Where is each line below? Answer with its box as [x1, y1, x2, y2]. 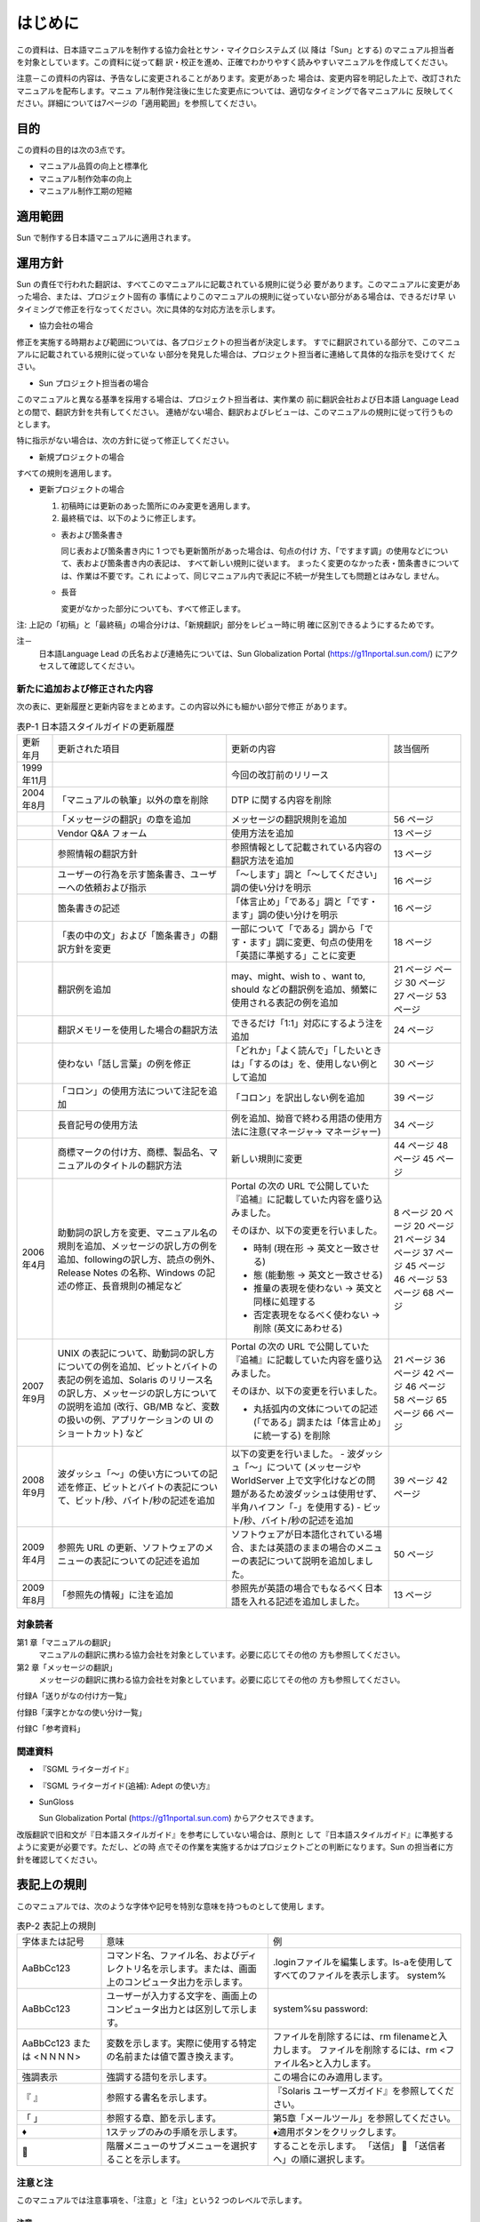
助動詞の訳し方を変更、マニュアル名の [57, 1227, 218, 1239]
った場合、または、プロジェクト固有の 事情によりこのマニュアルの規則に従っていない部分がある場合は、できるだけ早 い [16, 292, 457, 302]
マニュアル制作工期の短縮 [38, 186, 132, 196]
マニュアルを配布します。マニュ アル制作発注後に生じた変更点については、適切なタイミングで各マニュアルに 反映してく [16, 85, 455, 96]
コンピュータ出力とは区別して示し [106, 2003, 249, 2016]
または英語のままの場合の [249, 1542, 356, 1555]
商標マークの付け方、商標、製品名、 [57, 1147, 209, 1159]
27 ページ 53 [393, 990, 447, 1003]
